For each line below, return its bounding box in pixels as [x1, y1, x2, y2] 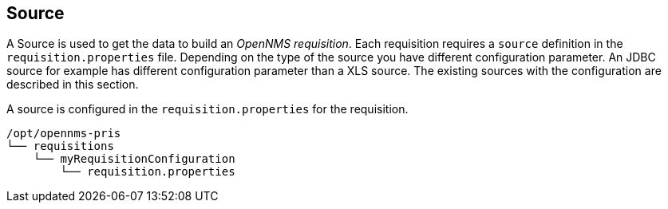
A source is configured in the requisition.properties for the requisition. [6, 102, 409, 116]
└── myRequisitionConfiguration [33, 152, 235, 166]
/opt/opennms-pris [6, 127, 121, 140]
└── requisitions [6, 140, 114, 153]
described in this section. [6, 77, 139, 92]
